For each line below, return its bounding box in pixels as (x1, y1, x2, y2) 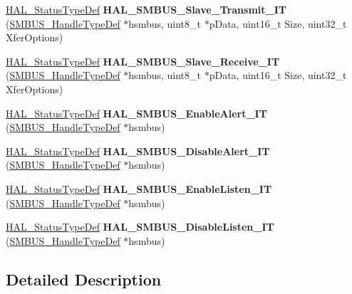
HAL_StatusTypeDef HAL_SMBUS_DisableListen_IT (6, 219, 274, 234)
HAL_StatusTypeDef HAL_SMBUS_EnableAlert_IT (6, 105, 267, 120)
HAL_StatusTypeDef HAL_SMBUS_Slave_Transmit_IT (6, 2, 287, 16)
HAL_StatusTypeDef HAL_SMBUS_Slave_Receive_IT (6, 53, 280, 68)
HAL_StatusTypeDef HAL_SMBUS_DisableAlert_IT (6, 143, 270, 158)
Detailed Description (6, 268, 162, 290)
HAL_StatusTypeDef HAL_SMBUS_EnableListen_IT (6, 181, 272, 196)
